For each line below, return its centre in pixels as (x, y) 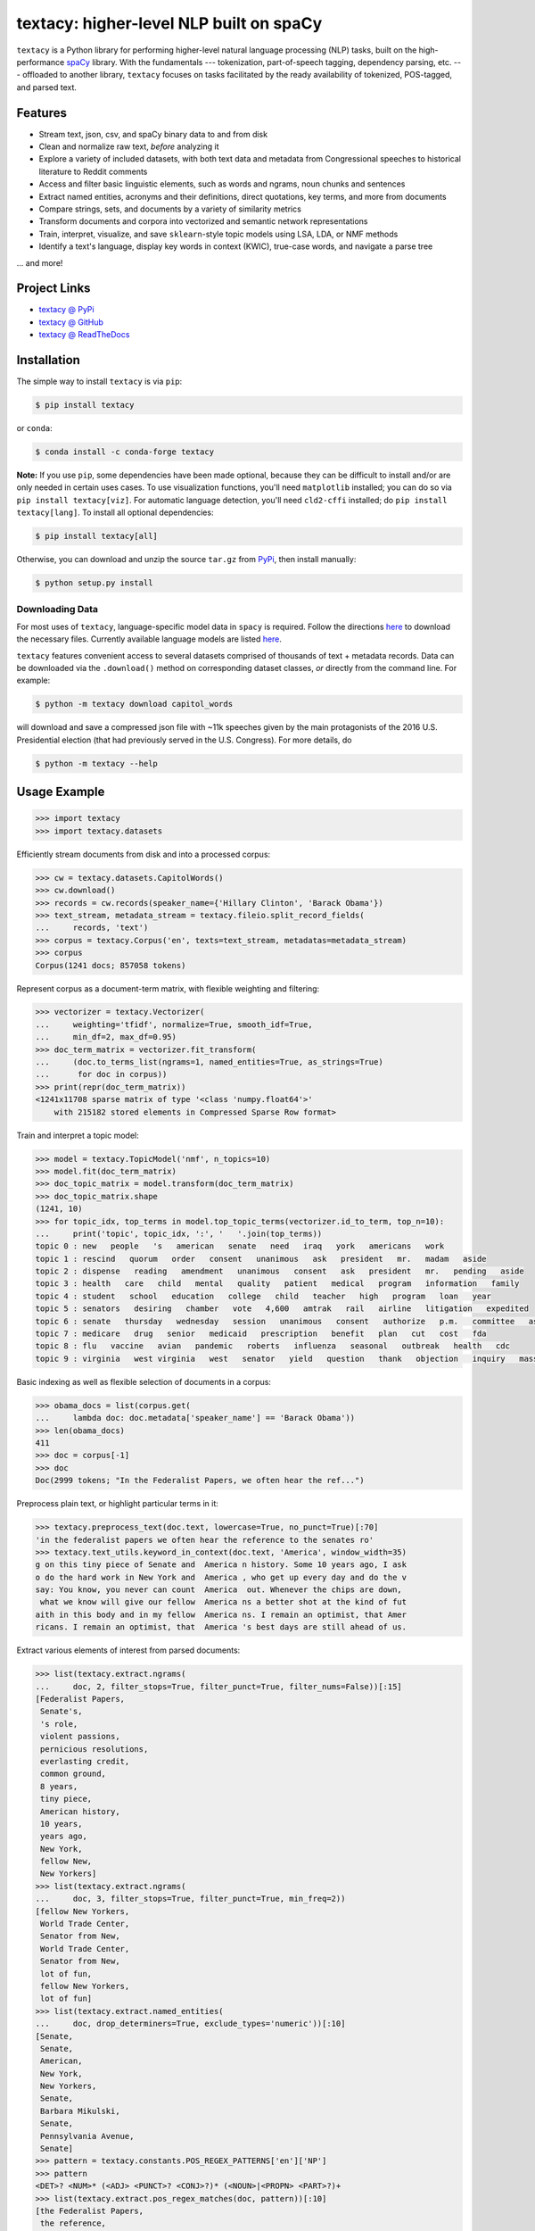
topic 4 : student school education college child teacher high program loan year (263, 1296)
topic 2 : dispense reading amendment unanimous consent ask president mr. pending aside (280, 1271)
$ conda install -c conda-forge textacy (124, 452)
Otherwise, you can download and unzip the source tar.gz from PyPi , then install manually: (186, 560)
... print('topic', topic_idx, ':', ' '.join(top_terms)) (179, 1233)
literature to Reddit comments (93, 171)
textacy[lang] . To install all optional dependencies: (115, 512)
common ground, (74, 1774)
